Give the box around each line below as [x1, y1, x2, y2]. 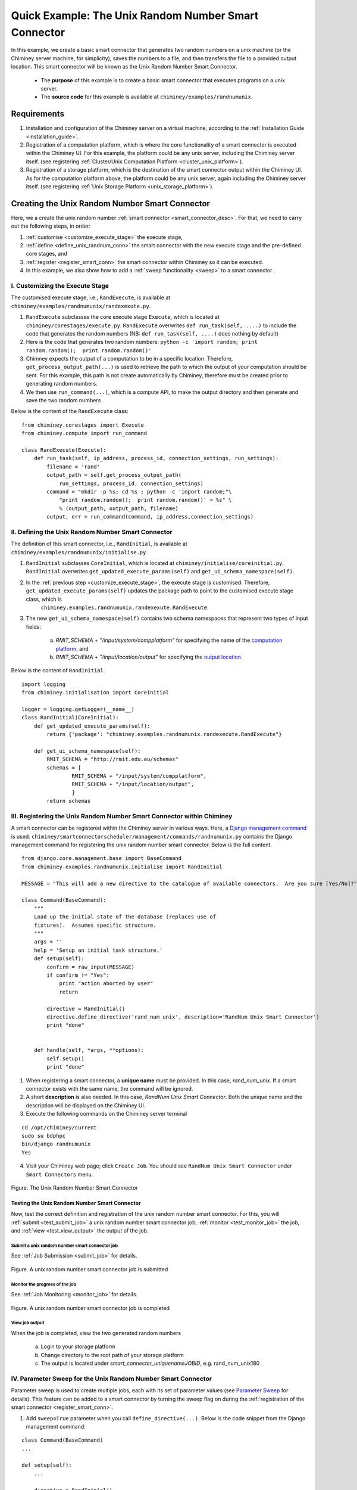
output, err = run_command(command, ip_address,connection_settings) [46, 513, 254, 520]
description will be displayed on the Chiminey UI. [26, 1101, 146, 1109]
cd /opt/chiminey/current [21, 1124, 98, 1131]
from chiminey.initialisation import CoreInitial [21, 689, 170, 696]
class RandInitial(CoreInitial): [21, 714, 119, 721]
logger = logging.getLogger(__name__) [21, 706, 135, 712]
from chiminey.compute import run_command [21, 430, 148, 437]
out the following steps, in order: [11, 222, 90, 229]
